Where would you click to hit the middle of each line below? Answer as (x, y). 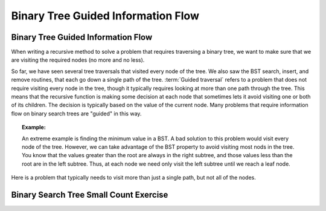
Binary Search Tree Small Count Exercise (90, 194)
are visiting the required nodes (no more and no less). (78, 60)
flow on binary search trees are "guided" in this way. (76, 113)
